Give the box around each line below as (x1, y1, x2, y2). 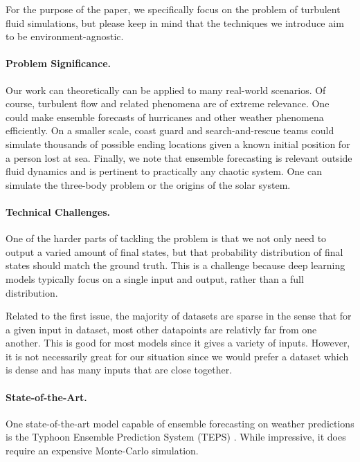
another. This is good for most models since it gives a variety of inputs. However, (6, 335, 350, 350)
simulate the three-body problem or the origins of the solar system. (6, 177, 291, 192)
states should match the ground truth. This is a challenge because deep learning (6, 258, 345, 272)
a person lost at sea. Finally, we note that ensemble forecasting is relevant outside (6, 150, 352, 165)
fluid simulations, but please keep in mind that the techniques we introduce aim (6, 15, 344, 30)
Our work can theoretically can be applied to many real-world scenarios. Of (6, 82, 326, 97)
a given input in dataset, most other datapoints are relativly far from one (6, 322, 317, 336)
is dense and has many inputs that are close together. (6, 362, 233, 377)
